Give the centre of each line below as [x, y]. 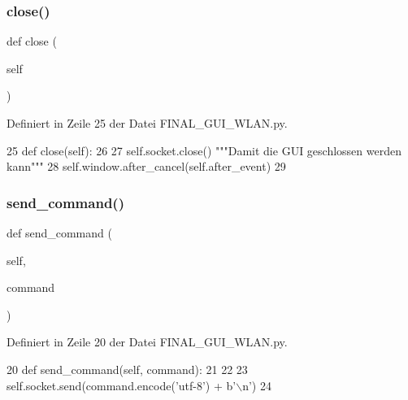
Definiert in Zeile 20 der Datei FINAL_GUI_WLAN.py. [147, 342]
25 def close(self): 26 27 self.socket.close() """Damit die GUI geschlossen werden [204, 150]
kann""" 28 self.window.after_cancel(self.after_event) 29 [146, 166]
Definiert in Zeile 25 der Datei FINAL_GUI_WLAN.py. [147, 123]
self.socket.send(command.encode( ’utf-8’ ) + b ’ [122, 385]
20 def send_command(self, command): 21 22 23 [127, 369]
